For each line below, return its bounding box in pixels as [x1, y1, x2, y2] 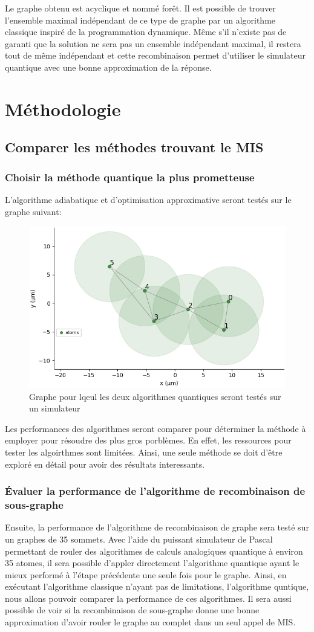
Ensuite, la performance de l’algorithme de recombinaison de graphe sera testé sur [5, 521, 309, 534]
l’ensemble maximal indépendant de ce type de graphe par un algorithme [5, 13, 276, 26]
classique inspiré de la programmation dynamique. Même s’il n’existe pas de [5, 25, 287, 38]
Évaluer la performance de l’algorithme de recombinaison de [5, 483, 306, 498]
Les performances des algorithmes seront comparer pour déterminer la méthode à [5, 422, 306, 434]
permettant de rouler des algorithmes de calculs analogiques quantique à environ [5, 544, 303, 557]
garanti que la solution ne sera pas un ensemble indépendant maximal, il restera [5, 37, 301, 50]
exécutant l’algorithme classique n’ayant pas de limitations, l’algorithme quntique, [5, 580, 309, 593]
